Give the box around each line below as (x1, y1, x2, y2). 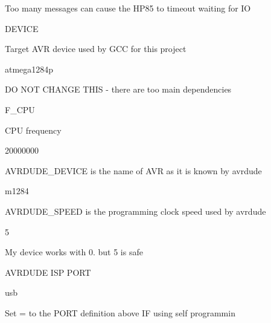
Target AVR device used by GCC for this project (5, 42, 187, 55)
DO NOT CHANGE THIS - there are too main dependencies (5, 83, 232, 96)
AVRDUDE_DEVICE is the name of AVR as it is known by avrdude (5, 164, 262, 177)
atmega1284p (5, 62, 54, 75)
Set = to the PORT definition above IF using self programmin (5, 306, 235, 319)
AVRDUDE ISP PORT (5, 266, 91, 278)
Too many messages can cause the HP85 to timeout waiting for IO (5, 2, 251, 14)
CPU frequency (5, 123, 62, 136)
